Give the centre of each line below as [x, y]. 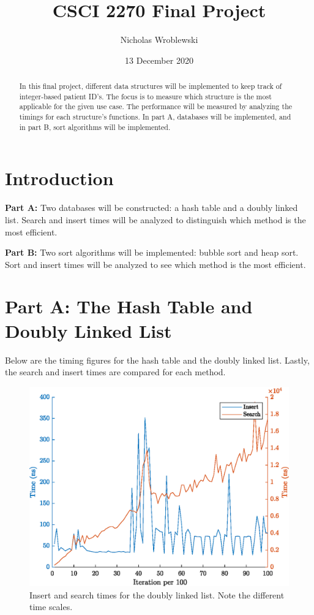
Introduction [59, 178]
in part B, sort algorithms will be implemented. [95, 127]
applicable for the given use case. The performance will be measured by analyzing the [156, 106]
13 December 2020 [159, 60]
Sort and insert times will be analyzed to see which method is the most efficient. [155, 264]
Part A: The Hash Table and [129, 306]
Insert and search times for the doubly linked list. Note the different [157, 594]
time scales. [51, 607]
